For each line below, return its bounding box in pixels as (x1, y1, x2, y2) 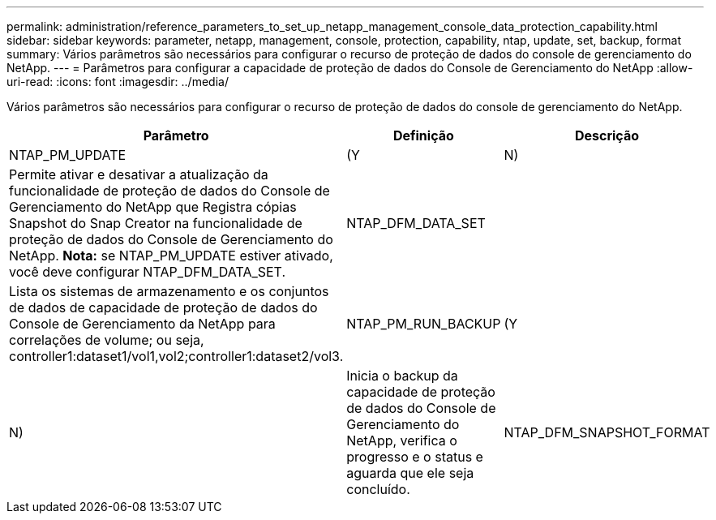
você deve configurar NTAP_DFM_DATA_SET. (9, 264, 286, 280)
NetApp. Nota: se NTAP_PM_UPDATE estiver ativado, (9, 247, 333, 264)
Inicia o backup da (346, 367, 458, 384)
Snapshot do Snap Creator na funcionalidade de (9, 215, 302, 231)
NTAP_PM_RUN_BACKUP (346, 316, 501, 332)
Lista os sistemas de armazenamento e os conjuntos (9, 283, 329, 299)
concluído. (346, 481, 410, 497)
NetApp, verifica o (346, 432, 457, 449)
